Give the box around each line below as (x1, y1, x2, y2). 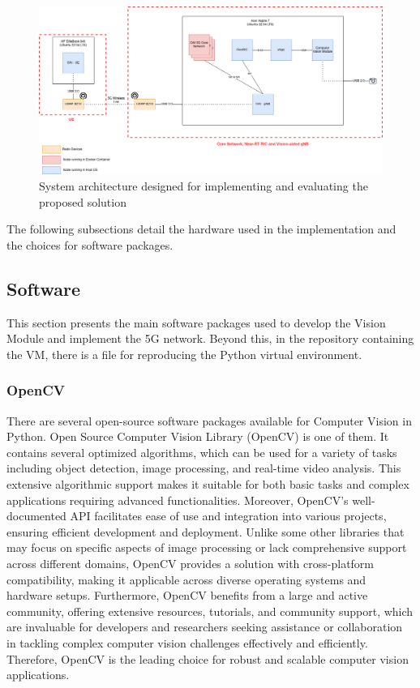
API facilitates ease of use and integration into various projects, (70, 507, 387, 524)
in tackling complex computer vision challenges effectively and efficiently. (6, 634, 368, 651)
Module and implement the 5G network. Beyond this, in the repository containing (6, 330, 414, 347)
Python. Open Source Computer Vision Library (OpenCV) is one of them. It (6, 428, 389, 445)
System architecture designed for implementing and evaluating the (39, 177, 368, 194)
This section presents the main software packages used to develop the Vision (6, 314, 386, 331)
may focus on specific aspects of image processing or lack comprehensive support (6, 539, 407, 556)
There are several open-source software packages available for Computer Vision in (6, 412, 412, 429)
